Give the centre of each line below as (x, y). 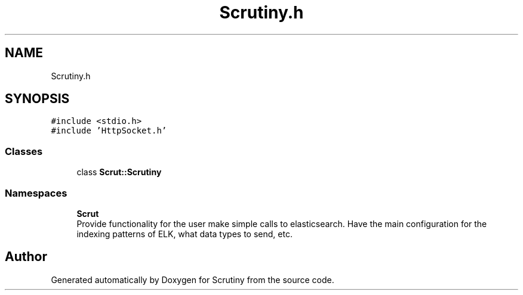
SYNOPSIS (37, 99)
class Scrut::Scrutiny (119, 172)
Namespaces (36, 193)
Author (26, 257)
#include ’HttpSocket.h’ (109, 131)
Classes (24, 151)
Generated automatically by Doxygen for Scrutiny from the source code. (193, 280)
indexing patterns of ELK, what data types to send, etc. (184, 234)
